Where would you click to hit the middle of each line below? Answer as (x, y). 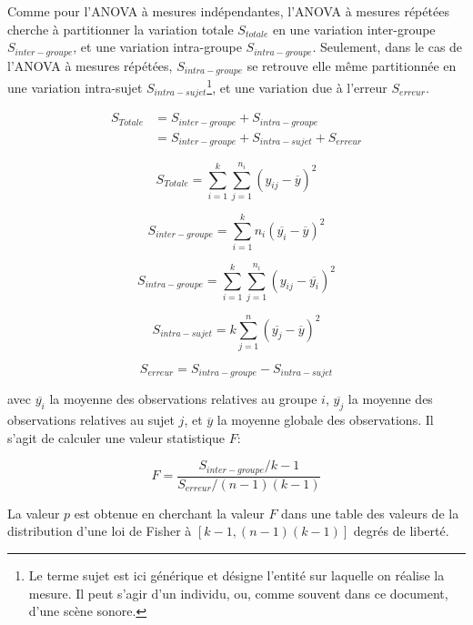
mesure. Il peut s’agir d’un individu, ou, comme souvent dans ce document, (238, 593)
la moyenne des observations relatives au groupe (183, 399)
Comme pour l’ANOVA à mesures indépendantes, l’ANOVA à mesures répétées (228, 11)
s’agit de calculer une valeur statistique (116, 437)
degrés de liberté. (401, 531)
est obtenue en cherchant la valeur (169, 513)
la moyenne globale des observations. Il (325, 420)
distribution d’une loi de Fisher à (100, 531)
